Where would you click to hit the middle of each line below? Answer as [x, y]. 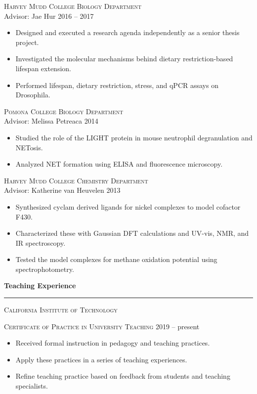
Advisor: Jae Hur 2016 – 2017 [49, 16]
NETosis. [29, 147]
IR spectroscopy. [41, 242]
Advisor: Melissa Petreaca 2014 [51, 121]
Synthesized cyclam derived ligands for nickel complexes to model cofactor [128, 206]
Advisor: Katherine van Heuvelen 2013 [62, 190]
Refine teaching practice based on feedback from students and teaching [123, 376]
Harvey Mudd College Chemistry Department [76, 180]
